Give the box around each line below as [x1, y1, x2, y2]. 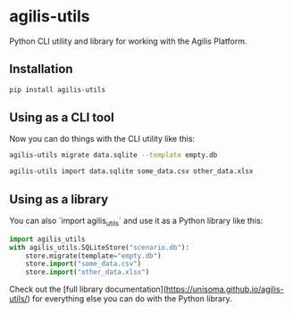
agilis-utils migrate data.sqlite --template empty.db [9, 151, 218, 160]
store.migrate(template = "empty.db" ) [25, 251, 163, 260]
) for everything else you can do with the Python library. [27, 293, 232, 304]
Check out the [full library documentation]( [9, 284, 167, 295]
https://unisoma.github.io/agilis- [165, 284, 284, 295]
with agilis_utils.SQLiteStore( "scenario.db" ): [9, 243, 190, 251]
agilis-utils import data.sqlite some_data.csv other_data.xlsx [9, 167, 254, 176]
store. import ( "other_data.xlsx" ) [25, 268, 150, 277]
